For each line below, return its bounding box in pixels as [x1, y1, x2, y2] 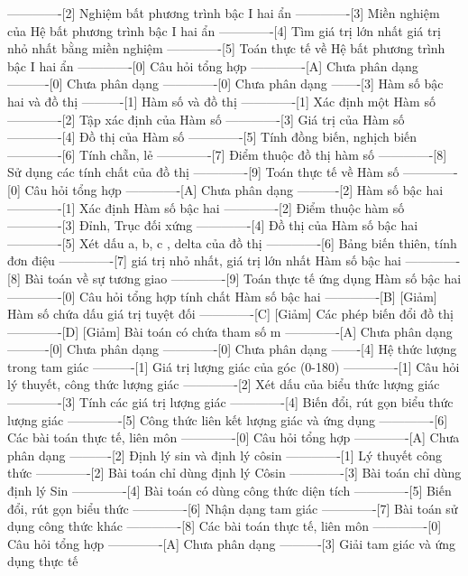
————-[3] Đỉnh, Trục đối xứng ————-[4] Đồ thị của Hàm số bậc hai [7, 216, 418, 235]
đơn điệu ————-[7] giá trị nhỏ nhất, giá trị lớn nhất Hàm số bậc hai [7, 251, 401, 270]
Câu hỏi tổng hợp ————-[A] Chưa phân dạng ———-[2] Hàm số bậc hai [24, 180, 444, 199]
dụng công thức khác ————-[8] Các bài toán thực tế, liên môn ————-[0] [7, 516, 442, 535]
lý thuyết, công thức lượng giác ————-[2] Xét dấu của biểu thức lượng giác [7, 375, 440, 394]
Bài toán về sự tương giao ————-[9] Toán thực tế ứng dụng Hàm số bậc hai [24, 268, 462, 287]
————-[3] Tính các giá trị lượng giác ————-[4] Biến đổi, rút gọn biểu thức [7, 393, 454, 412]
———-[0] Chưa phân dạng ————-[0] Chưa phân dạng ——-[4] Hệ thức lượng [7, 339, 457, 358]
